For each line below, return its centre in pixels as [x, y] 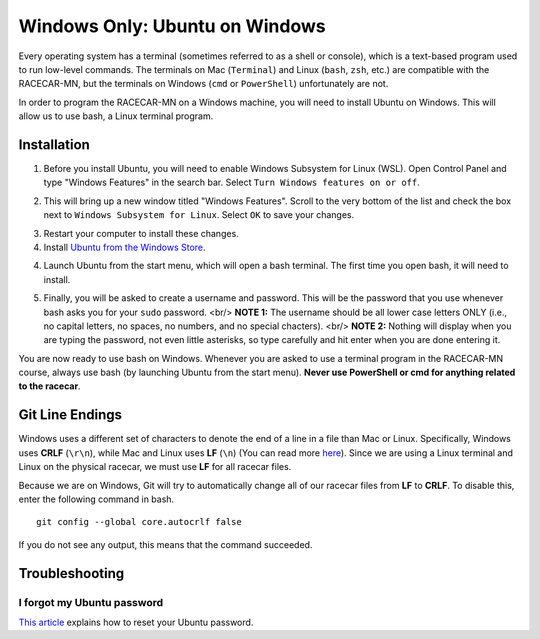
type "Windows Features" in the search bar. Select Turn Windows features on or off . [231, 182]
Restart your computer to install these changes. [141, 233]
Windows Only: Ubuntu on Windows [172, 26]
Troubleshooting [71, 573]
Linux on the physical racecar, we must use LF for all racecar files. [155, 467]
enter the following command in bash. [96, 499]
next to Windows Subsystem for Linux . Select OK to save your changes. [199, 215]
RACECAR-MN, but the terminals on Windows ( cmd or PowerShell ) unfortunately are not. [203, 84]
